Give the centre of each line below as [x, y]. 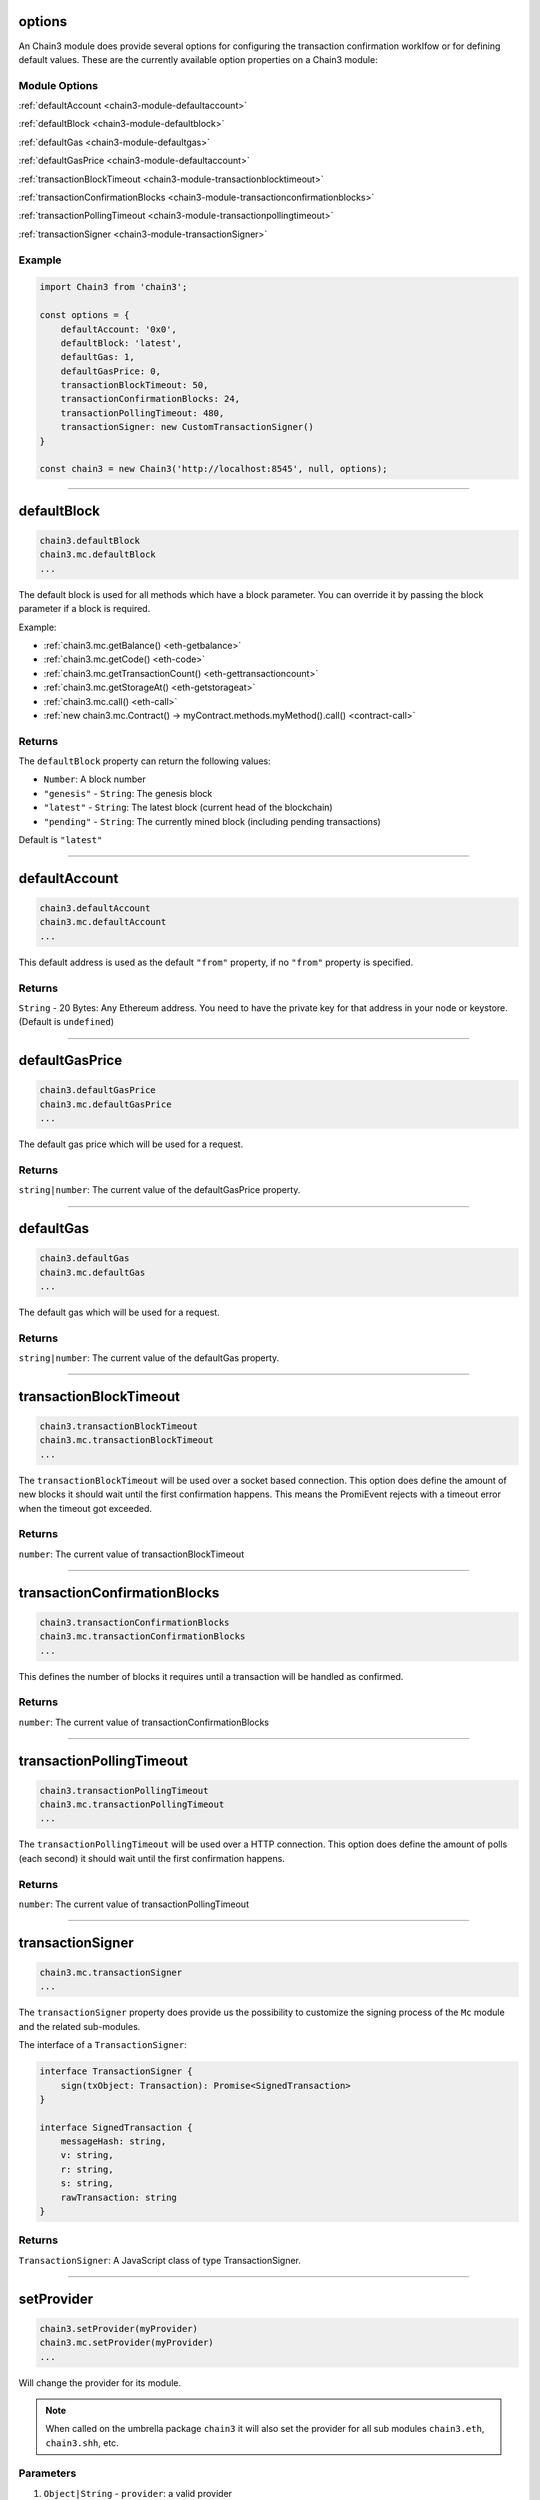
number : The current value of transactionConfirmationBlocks [144, 1722]
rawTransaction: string [118, 2197]
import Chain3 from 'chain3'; [113, 287]
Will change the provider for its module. [100, 2382]
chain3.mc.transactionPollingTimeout [132, 1804]
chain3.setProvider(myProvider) [119, 2328]
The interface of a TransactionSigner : [102, 2045]
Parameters [47, 2473]
